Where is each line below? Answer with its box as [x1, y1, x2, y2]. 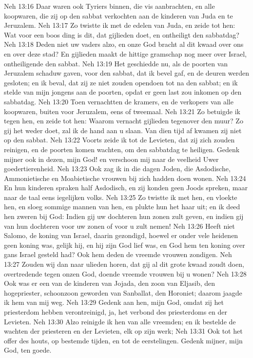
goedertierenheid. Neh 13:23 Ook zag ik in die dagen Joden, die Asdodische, [4, 163, 231, 174]
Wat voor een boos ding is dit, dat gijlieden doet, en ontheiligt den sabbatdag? [4, 29, 239, 40]
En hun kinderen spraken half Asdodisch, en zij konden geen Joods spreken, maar [4, 182, 248, 193]
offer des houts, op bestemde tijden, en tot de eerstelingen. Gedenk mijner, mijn [4, 335, 243, 345]
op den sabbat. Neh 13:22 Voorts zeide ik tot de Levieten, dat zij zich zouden [4, 135, 235, 145]
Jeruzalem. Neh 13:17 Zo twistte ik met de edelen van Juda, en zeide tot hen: [4, 20, 235, 30]
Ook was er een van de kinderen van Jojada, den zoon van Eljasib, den [4, 278, 215, 288]
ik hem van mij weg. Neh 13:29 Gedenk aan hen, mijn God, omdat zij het [4, 297, 224, 307]
